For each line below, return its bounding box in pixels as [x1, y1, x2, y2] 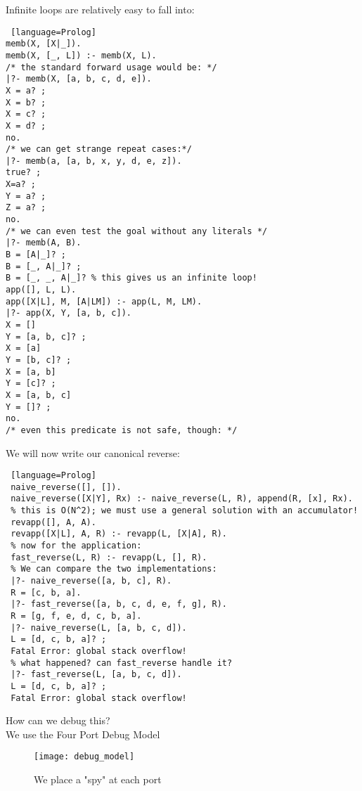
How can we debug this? [6, 713, 110, 728]
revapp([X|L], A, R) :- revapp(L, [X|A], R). [11, 529, 227, 539]
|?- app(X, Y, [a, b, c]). [6, 308, 131, 319]
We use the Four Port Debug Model [6, 726, 160, 741]
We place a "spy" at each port [34, 772, 162, 787]
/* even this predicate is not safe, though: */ [6, 425, 238, 435]
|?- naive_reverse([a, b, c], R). [11, 576, 172, 586]
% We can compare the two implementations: [11, 564, 217, 574]
